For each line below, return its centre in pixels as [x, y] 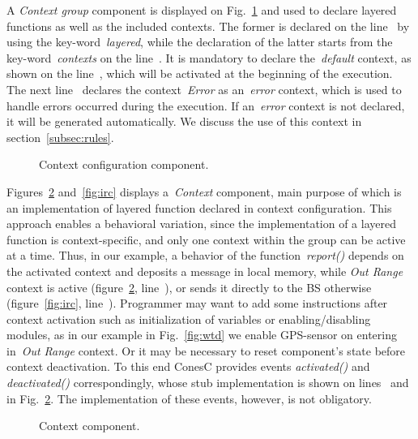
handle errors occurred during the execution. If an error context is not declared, [206, 105]
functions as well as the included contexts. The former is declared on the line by [208, 26]
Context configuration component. [124, 164]
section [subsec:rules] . [60, 137]
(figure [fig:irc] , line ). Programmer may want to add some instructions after [197, 303]
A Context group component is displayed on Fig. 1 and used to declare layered [202, 10]
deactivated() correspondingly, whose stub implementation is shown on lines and [208, 383]
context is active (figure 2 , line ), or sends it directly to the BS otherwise [189, 287]
